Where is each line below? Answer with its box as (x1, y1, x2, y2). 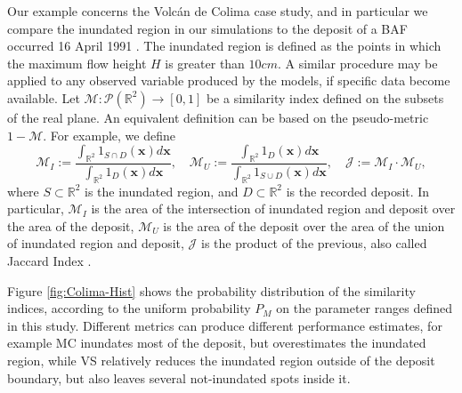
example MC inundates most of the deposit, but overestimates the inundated (7, 333, 426, 352)
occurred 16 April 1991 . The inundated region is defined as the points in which (7, 36, 442, 55)
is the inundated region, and (85, 181, 239, 200)
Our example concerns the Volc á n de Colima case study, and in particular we (7, 2, 428, 20)
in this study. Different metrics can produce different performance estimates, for (7, 316, 442, 334)
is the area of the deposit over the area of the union (163, 216, 445, 235)
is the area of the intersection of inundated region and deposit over (91, 199, 456, 218)
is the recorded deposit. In (286, 181, 430, 200)
